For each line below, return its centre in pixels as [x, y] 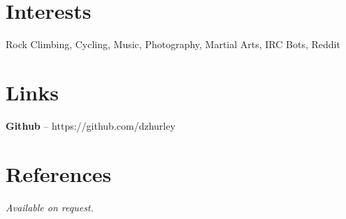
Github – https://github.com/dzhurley [91, 125]
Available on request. [50, 207]
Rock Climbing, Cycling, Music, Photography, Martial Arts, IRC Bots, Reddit [173, 44]
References [59, 173]
